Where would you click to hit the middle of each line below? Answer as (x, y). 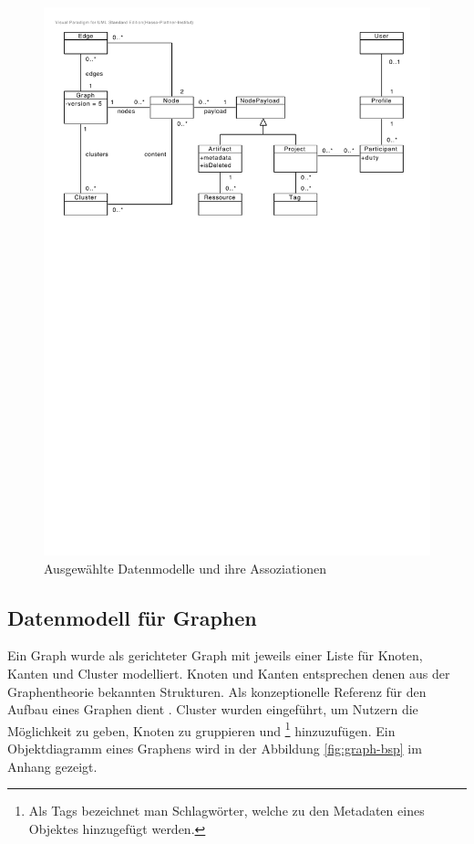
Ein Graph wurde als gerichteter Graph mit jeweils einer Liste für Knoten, (215, 655)
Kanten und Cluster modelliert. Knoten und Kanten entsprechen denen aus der (229, 673)
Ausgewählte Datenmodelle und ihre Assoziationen (185, 568)
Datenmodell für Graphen (132, 617)
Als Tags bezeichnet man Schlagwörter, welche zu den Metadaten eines (227, 811)
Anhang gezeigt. (52, 766)
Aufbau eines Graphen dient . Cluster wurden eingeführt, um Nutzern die (213, 709)
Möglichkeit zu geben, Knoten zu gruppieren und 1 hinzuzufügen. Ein (201, 729)
